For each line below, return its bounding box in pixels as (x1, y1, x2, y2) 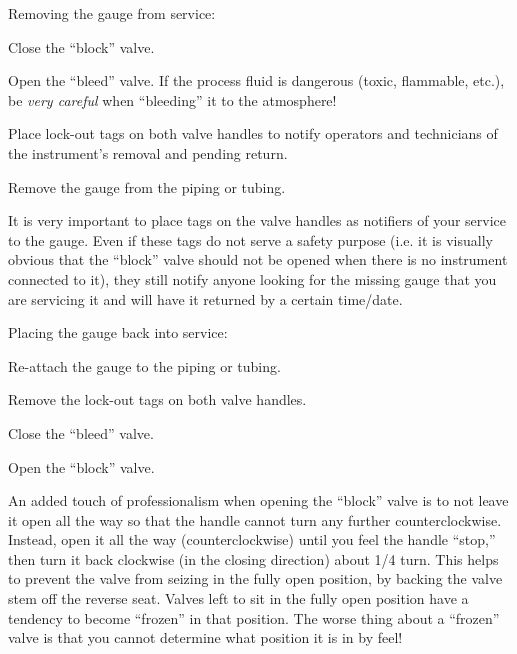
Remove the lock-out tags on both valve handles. (8, 389, 307, 410)
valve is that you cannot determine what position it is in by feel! (8, 627, 403, 648)
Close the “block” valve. (8, 36, 155, 57)
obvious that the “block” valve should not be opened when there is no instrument (8, 249, 508, 270)
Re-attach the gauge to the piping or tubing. (8, 355, 281, 376)
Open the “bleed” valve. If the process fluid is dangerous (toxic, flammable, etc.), (8, 70, 505, 91)
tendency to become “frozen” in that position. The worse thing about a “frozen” (8, 607, 500, 628)
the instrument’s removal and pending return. (8, 142, 288, 163)
